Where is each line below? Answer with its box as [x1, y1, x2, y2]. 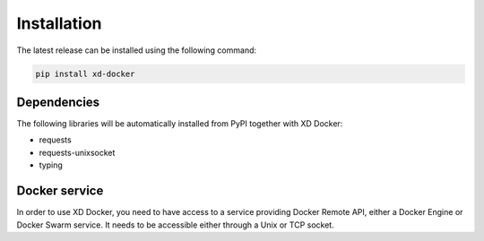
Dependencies [16, 94, 100, 109]
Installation [16, 13, 102, 33]
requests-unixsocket [39, 147, 116, 158]
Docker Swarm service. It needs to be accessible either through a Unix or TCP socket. [16, 219, 335, 230]
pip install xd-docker [35, 68, 135, 79]
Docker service [16, 184, 104, 199]
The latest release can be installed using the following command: [16, 45, 257, 56]
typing [39, 159, 63, 170]
